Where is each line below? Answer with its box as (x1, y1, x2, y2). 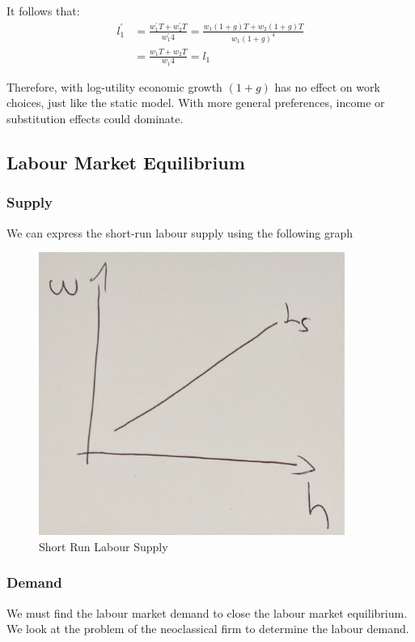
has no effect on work (274, 78, 380, 95)
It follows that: (6, 2, 80, 19)
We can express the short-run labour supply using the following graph (6, 224, 354, 241)
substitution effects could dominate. (6, 109, 184, 126)
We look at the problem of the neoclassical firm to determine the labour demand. (6, 620, 409, 637)
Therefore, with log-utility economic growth (6, 78, 222, 95)
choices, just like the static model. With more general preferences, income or (6, 94, 385, 111)
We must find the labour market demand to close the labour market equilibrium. (6, 604, 408, 621)
